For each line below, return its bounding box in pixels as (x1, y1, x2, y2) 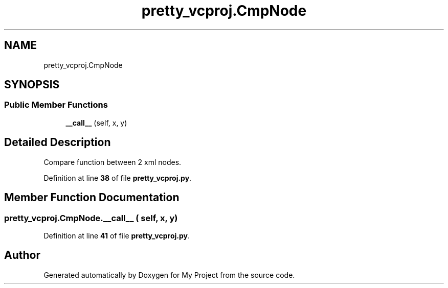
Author (4, 249, 40, 262)
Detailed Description (4, 136, 111, 149)
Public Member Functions (4, 100, 108, 110)
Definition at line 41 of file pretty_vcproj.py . (43, 231, 190, 240)
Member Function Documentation (4, 191, 180, 204)
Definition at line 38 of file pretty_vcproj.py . (43, 173, 192, 182)
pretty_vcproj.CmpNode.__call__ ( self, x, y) (4, 212, 178, 223)
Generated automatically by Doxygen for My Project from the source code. (43, 270, 295, 279)
